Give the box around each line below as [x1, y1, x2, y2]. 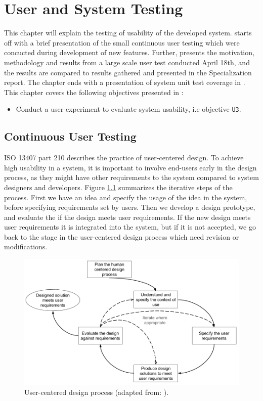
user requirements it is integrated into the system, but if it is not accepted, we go [4, 221, 256, 232]
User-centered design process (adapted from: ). [24, 386, 169, 397]
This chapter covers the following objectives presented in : [4, 86, 184, 97]
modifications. [4, 241, 48, 252]
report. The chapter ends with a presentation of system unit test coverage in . [4, 77, 245, 87]
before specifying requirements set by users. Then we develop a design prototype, [4, 202, 255, 212]
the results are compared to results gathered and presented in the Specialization [4, 67, 252, 77]
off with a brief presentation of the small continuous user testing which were [4, 37, 240, 48]
